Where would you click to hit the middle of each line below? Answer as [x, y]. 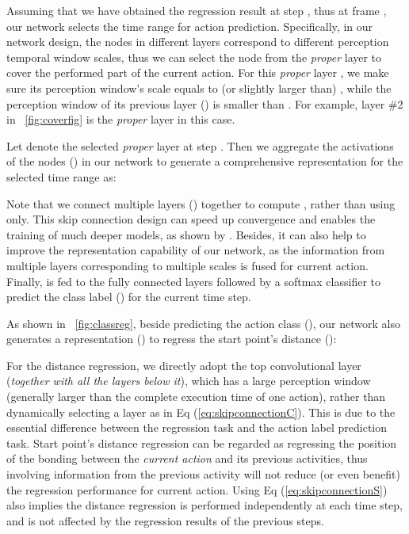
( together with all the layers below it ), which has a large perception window [189, 381]
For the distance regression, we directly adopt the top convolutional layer [184, 365]
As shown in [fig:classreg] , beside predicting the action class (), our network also [203, 323]
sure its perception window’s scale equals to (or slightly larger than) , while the [199, 88]
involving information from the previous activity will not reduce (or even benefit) [203, 474]
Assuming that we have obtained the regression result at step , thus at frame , [197, 10]
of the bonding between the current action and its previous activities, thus [187, 458]
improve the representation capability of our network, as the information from [196, 250]
